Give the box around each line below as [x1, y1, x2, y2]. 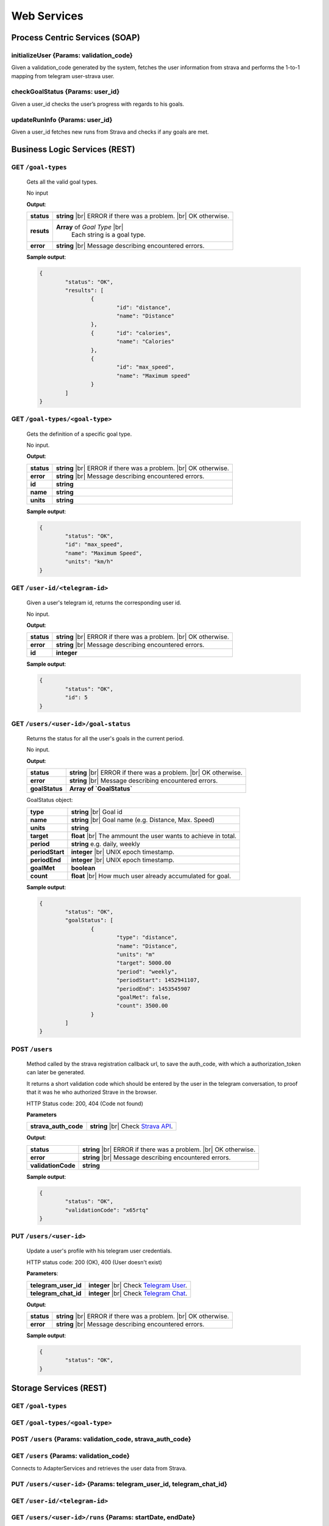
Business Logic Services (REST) [11, 144, 135, 154]
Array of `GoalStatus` [69, 784, 133, 793]
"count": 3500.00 [116, 1002, 168, 1010]
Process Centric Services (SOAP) [11, 32, 140, 43]
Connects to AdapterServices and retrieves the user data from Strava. [11, 1465, 187, 1472]
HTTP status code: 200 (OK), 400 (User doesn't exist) [26, 1258, 163, 1266]
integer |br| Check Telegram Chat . [88, 1289, 188, 1297]
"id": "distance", [116, 304, 172, 311]
